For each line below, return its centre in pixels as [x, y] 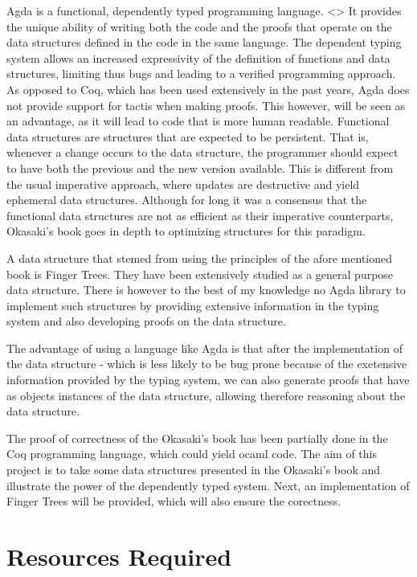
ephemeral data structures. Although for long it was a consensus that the [187, 200]
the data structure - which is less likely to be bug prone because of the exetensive [207, 364]
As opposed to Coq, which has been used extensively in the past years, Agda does [208, 89]
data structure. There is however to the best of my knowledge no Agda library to [206, 290]
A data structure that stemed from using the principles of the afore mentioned [200, 258]
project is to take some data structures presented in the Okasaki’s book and [194, 470]
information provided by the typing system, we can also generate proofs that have [208, 380]
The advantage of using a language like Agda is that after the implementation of [204, 348]
